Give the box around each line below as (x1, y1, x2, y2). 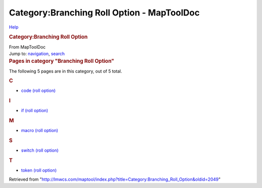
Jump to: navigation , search (9, 51, 65, 57)
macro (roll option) (21, 128, 58, 133)
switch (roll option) (21, 147, 59, 153)
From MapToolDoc (9, 44, 46, 50)
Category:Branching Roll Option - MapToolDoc (9, 7, 200, 18)
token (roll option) (21, 167, 57, 174)
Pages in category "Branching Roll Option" (9, 58, 115, 65)
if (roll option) (21, 108, 49, 114)
